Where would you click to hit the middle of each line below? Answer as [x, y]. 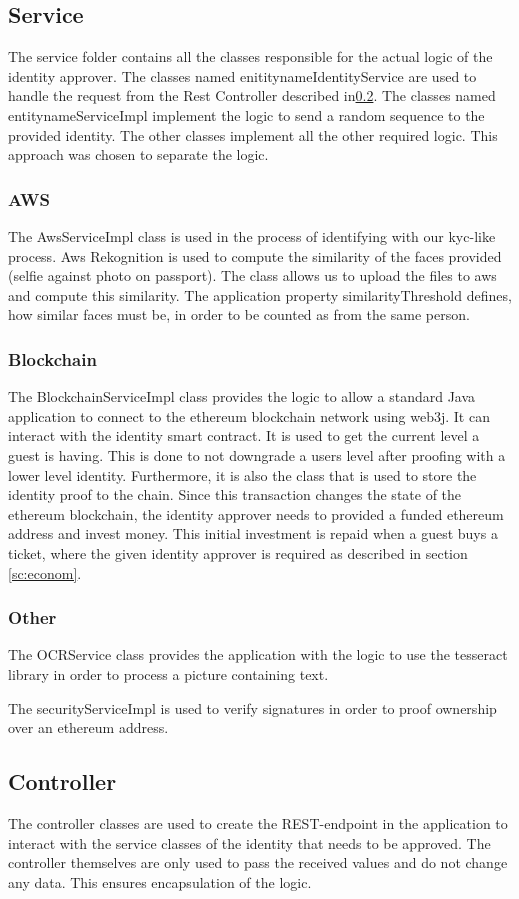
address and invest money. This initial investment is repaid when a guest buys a [253, 533]
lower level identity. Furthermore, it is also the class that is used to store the [242, 474]
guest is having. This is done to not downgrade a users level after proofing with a [257, 454]
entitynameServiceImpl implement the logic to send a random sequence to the [246, 114]
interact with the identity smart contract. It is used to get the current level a [244, 435]
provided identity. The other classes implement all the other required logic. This [253, 134]
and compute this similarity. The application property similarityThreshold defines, [260, 294]
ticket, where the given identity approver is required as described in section [238, 552]
